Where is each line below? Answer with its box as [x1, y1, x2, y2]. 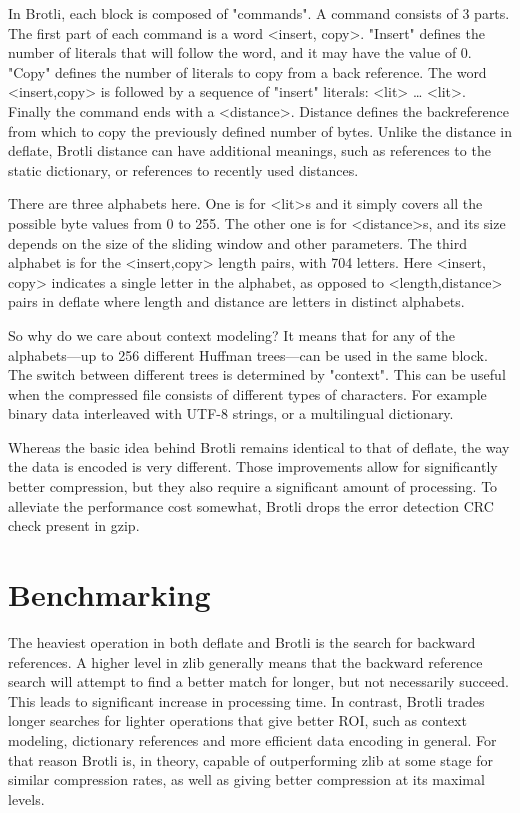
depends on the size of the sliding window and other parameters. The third [8, 232, 467, 253]
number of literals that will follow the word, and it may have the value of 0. [8, 42, 472, 63]
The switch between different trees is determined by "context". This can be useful [8, 364, 506, 385]
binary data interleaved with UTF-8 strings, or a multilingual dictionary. [8, 403, 454, 424]
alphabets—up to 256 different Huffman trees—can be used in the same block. [8, 344, 488, 365]
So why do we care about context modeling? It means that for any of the [8, 324, 455, 345]
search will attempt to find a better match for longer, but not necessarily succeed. [8, 671, 509, 692]
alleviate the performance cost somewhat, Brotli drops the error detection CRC [8, 495, 494, 516]
